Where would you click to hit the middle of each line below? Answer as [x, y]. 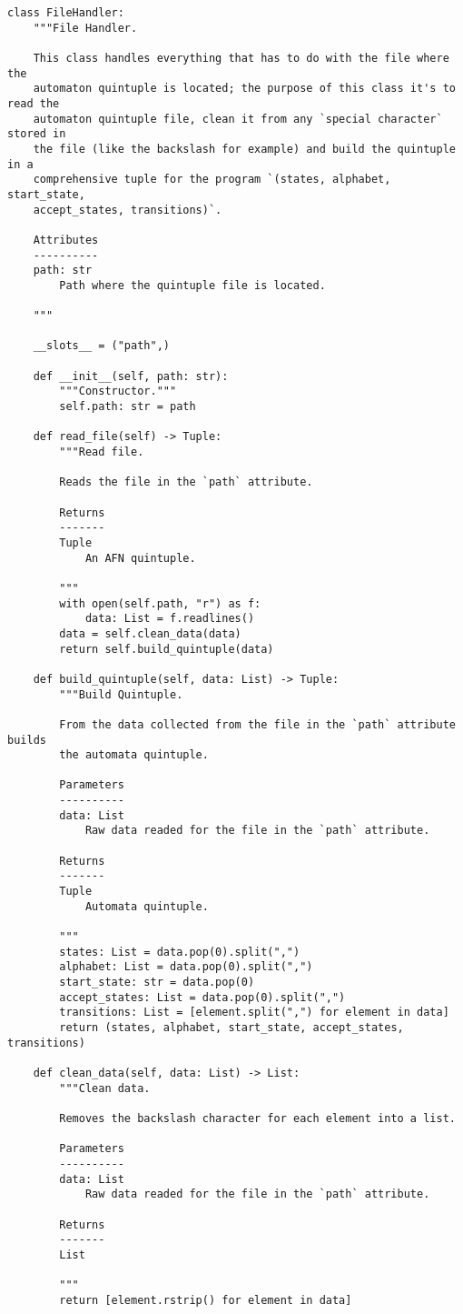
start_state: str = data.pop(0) [157, 982]
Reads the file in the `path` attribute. [186, 482]
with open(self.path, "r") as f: [160, 603]
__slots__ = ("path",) [101, 346]
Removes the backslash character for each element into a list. [257, 1118]
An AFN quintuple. [140, 558]
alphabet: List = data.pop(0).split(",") [186, 967]
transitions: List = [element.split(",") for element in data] [254, 1013]
